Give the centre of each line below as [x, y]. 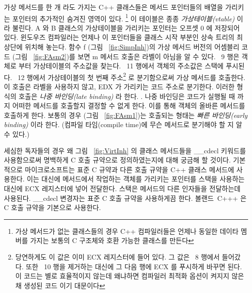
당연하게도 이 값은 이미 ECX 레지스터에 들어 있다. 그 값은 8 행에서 [118, 256]
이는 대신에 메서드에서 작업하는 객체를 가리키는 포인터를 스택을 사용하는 [136, 179]
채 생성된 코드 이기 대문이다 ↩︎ [60, 285]
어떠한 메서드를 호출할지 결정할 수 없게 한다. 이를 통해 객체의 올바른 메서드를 [129, 106]
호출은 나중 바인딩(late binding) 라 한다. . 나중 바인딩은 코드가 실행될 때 [127, 96]
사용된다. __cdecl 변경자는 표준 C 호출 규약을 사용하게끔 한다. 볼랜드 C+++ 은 [125, 198]
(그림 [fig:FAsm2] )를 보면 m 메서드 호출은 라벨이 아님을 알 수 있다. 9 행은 [126, 56]
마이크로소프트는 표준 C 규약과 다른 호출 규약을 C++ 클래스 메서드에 [130, 169]
